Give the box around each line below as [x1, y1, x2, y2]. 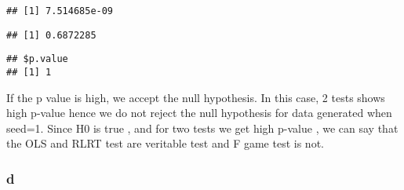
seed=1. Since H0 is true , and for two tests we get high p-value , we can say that [6, 119, 399, 136]
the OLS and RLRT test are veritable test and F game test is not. [6, 135, 324, 152]
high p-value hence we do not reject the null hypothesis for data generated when [6, 104, 392, 121]
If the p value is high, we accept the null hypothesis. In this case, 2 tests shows [6, 89, 385, 105]
